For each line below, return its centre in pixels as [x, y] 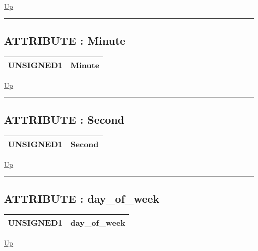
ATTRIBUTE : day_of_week [82, 198]
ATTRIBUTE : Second [64, 119]
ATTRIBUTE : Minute [65, 40]
